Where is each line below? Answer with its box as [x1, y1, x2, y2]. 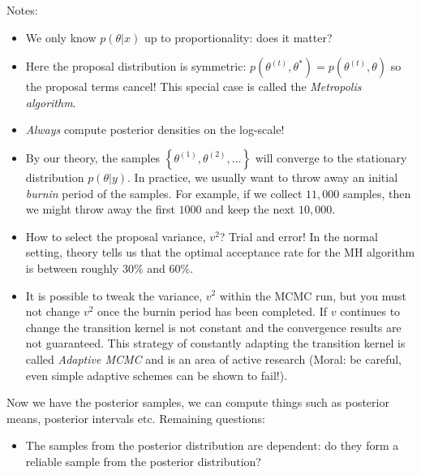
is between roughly [25, 259, 119, 276]
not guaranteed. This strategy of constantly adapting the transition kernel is [25, 335, 406, 352]
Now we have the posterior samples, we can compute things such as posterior [6, 394, 389, 411]
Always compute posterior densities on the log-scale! [25, 121, 285, 138]
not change [25, 303, 80, 320]
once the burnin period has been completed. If [97, 303, 328, 320]
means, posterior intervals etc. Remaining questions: [6, 409, 265, 426]
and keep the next [205, 201, 295, 218]
